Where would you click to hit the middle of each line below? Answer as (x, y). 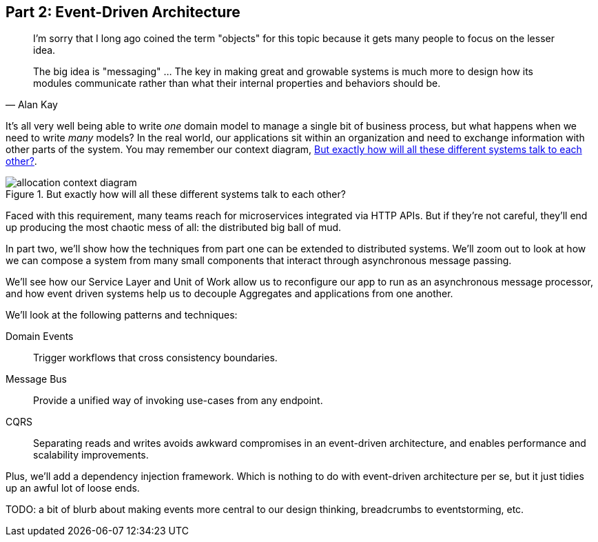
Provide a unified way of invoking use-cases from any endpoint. (178, 401)
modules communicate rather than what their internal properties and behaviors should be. (237, 83)
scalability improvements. (91, 455)
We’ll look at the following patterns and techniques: (122, 315)
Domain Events (40, 337)
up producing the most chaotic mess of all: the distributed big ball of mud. (174, 228)
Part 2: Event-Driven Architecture (123, 12)
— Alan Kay (32, 105)
